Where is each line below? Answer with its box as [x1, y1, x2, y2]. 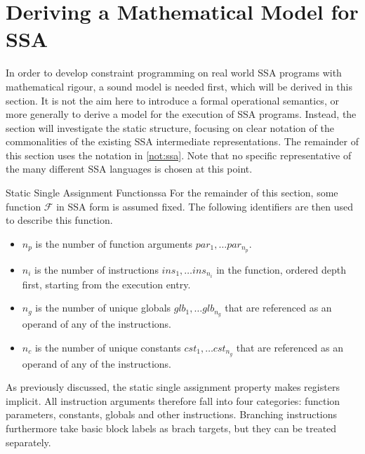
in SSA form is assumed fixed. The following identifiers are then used [56, 199, 354, 213]
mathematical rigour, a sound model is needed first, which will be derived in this [6, 79, 352, 93]
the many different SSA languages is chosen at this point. [6, 161, 253, 176]
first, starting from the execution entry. [22, 276, 191, 291]
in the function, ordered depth [216, 262, 347, 276]
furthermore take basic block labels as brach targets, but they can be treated [6, 421, 337, 436]
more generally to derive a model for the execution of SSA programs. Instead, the [6, 107, 357, 121]
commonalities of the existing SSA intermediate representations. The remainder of [6, 134, 359, 149]
